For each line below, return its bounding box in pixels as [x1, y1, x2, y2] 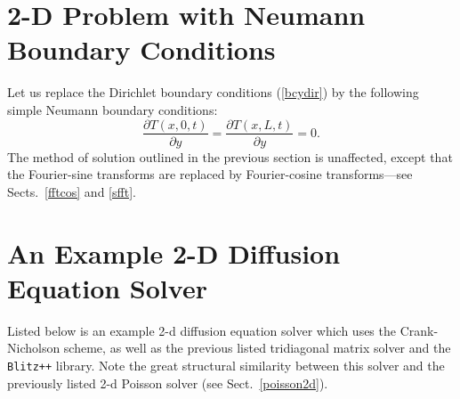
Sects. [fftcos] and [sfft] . [7, 182, 136, 200]
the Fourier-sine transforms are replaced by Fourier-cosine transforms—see [7, 165, 413, 183]
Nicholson [7, 338, 61, 357]
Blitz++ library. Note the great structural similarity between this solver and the [7, 355, 445, 374]
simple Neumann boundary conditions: [7, 100, 218, 118]
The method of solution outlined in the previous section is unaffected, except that [7, 147, 453, 166]
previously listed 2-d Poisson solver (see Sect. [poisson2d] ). [7, 373, 328, 392]
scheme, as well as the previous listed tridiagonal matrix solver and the [63, 338, 451, 357]
